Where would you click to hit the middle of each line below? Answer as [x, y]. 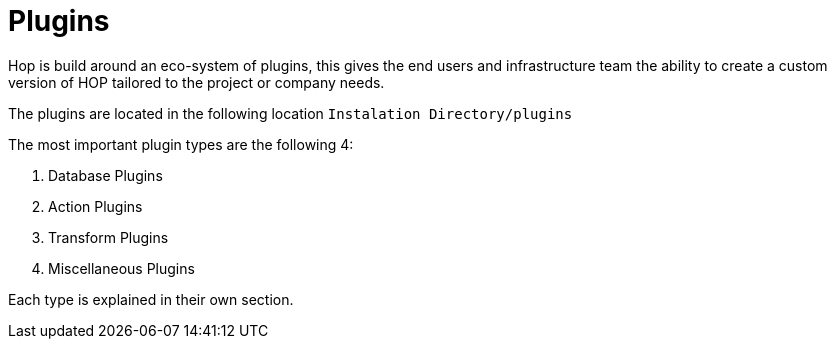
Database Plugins [105, 175]
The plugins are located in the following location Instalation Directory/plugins [290, 113]
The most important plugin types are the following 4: [181, 144]
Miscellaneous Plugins [121, 268]
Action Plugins [95, 206]
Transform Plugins [108, 237]
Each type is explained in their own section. [151, 299]
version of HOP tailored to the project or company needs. [196, 82]
